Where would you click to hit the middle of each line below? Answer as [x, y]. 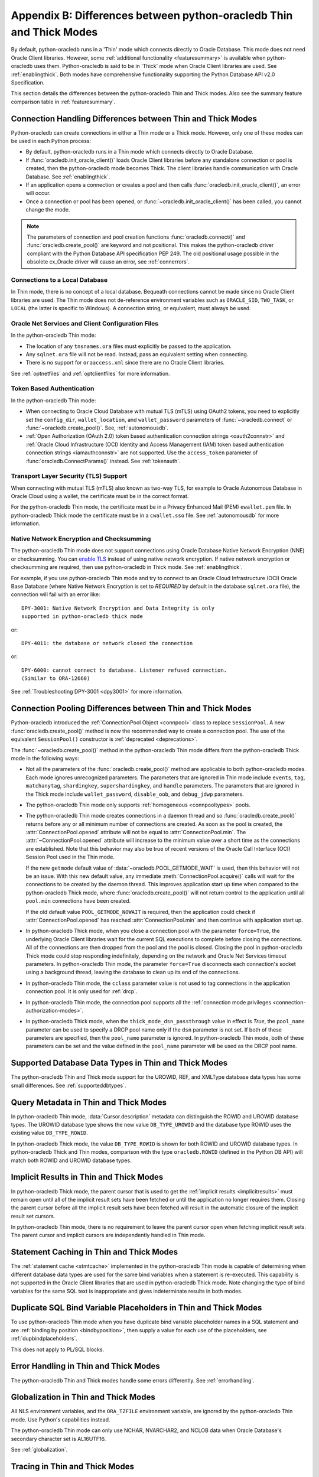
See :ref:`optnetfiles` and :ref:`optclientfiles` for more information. [91, 373]
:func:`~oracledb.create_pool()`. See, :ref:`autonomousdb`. [97, 428]
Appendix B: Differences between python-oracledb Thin [152, 15]
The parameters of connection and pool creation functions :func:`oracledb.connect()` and [136, 237]
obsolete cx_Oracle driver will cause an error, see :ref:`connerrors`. [108, 262]
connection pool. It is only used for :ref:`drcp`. [82, 991]
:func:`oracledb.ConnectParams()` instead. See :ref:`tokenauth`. [103, 461]
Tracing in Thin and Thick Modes [72, 1466]
